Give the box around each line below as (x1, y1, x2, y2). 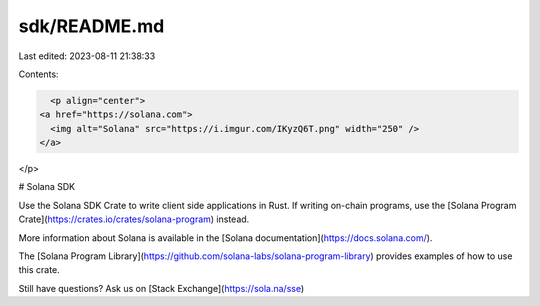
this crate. (18, 264, 60, 276)
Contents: (18, 68, 59, 80)
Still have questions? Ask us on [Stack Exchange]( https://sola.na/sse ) (18, 282, 305, 294)
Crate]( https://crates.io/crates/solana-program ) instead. (18, 213, 250, 225)
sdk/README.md (18, 15, 165, 37)
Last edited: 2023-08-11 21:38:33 (18, 50, 156, 62)
